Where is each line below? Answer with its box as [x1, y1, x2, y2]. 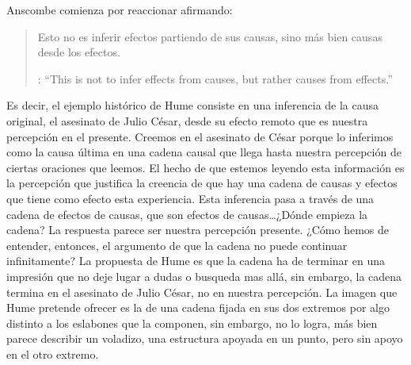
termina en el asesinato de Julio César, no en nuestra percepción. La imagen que [6, 283, 398, 300]
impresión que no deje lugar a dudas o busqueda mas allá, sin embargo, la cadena [6, 267, 402, 284]
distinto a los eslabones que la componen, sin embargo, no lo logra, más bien [6, 314, 378, 331]
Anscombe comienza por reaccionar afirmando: [6, 2, 233, 17]
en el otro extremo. [6, 345, 99, 362]
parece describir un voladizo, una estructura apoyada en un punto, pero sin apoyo [6, 330, 403, 347]
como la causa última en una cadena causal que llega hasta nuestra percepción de [6, 144, 401, 160]
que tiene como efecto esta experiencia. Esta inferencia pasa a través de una [6, 190, 375, 206]
